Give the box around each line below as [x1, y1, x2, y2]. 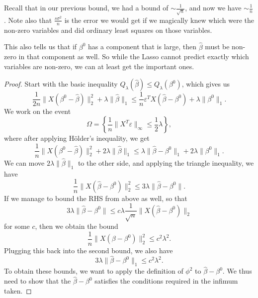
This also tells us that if [4, 41, 77, 52]
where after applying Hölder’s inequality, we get [4, 133, 150, 143]
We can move [4, 157, 45, 168]
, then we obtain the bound [35, 221, 118, 231]
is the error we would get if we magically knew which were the [64, 14, 254, 25]
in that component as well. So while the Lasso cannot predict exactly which [18, 51, 249, 62]
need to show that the [4, 276, 71, 286]
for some [4, 221, 30, 231]
